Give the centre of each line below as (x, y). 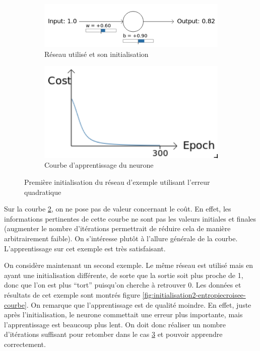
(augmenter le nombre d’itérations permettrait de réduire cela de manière (117, 228)
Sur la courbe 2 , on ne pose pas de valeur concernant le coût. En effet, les (118, 209)
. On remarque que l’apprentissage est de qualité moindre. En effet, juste (139, 304)
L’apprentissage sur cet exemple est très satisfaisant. (85, 248)
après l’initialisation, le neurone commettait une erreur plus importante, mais (123, 314)
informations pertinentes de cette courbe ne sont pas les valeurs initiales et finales (130, 218)
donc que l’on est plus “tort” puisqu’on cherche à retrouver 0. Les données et (123, 285)
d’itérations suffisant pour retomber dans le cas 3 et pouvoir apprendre (113, 334)
